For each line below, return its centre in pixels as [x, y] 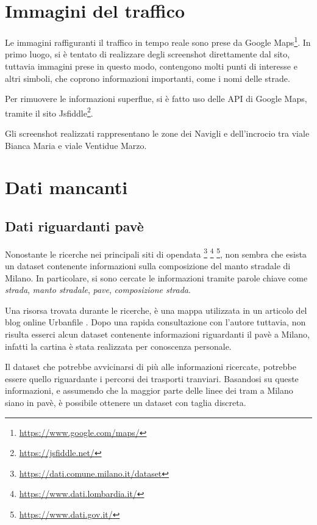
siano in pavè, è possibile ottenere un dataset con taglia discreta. [126, 402]
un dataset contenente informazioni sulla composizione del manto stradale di [148, 266]
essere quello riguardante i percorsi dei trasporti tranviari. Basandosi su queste [152, 378]
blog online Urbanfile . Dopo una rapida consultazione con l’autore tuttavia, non [155, 322]
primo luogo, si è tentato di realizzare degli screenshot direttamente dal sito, [148, 54]
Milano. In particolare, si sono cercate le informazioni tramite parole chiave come [156, 277]
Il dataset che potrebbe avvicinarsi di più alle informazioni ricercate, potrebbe [151, 367]
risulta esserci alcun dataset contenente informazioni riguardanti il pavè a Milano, [157, 334]
